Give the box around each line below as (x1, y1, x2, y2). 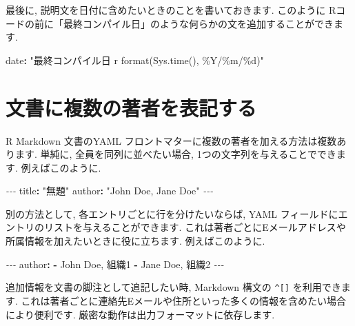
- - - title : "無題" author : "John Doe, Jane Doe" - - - (6, 183, 214, 198)
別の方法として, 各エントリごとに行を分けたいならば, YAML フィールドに (6, 206, 338, 221)
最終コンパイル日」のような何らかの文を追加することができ (63, 16, 334, 30)
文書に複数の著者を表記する (6, 93, 257, 121)
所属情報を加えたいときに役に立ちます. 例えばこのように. (6, 234, 265, 248)
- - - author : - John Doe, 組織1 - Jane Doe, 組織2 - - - (6, 256, 224, 271)
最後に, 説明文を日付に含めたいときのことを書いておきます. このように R (6, 3, 336, 17)
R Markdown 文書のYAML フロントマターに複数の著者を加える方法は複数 (6, 133, 337, 147)
